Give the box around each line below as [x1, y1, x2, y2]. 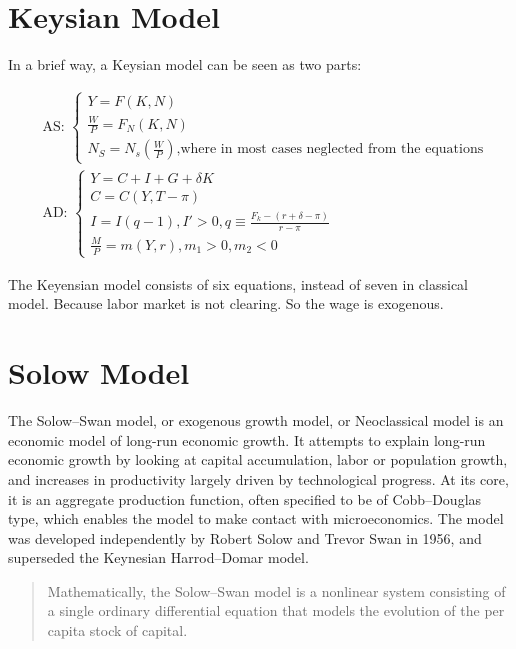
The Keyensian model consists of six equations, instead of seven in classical [8, 273, 468, 294]
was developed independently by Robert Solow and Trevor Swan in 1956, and [8, 527, 482, 548]
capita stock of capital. [47, 620, 188, 641]
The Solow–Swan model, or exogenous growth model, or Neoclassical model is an [8, 410, 504, 431]
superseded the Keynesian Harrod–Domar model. [8, 547, 309, 568]
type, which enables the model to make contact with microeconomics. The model [8, 508, 504, 529]
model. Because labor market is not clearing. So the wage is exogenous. [8, 293, 444, 314]
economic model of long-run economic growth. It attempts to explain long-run [8, 429, 486, 450]
